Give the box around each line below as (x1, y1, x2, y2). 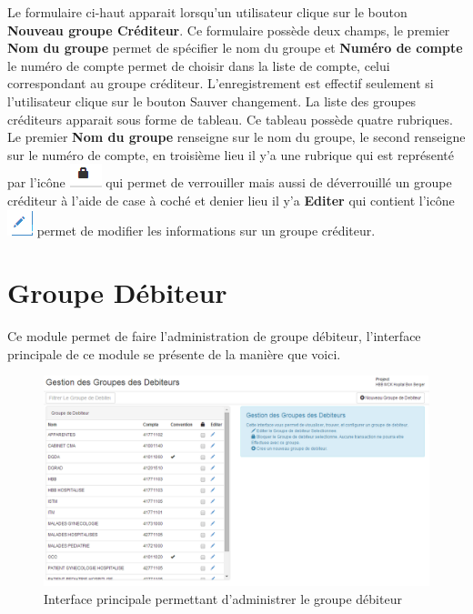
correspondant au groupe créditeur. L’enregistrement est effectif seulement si (7, 74, 434, 93)
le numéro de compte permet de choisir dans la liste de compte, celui (7, 55, 390, 75)
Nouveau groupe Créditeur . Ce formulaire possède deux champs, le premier (7, 20, 450, 39)
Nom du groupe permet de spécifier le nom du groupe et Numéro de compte (7, 38, 463, 57)
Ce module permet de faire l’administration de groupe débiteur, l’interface (7, 327, 421, 346)
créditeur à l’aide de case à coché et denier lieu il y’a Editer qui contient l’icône (7, 190, 455, 209)
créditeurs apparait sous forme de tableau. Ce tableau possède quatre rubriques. (7, 109, 453, 128)
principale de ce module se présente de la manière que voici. (7, 344, 341, 363)
